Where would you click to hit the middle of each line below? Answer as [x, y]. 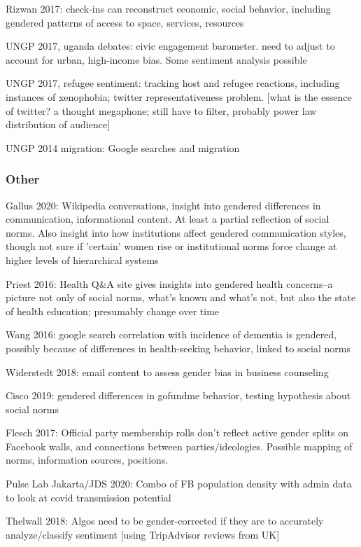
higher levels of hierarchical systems [82, 259]
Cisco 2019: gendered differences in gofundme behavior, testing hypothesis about [178, 395]
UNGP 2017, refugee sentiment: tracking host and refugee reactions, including [173, 83]
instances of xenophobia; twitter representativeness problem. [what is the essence [179, 96]
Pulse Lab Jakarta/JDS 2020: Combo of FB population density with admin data [179, 484]
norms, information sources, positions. [87, 460]
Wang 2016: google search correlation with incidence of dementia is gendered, [171, 334]
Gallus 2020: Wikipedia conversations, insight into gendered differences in [163, 205]
